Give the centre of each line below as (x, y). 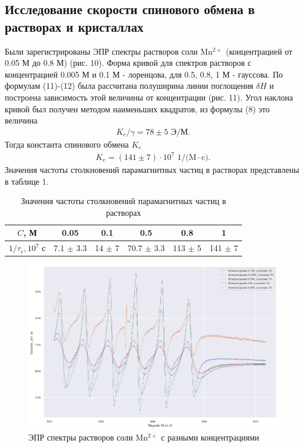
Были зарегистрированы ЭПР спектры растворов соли (101, 51)
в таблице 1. (27, 181)
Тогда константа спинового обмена (67, 144)
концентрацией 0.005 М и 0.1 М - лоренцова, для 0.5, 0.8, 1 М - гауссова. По (144, 74)
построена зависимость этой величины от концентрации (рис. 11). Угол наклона (149, 97)
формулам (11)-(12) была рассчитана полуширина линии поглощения (129, 86)
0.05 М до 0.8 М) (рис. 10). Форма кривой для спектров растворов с (128, 63)
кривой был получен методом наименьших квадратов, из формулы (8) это (137, 109)
